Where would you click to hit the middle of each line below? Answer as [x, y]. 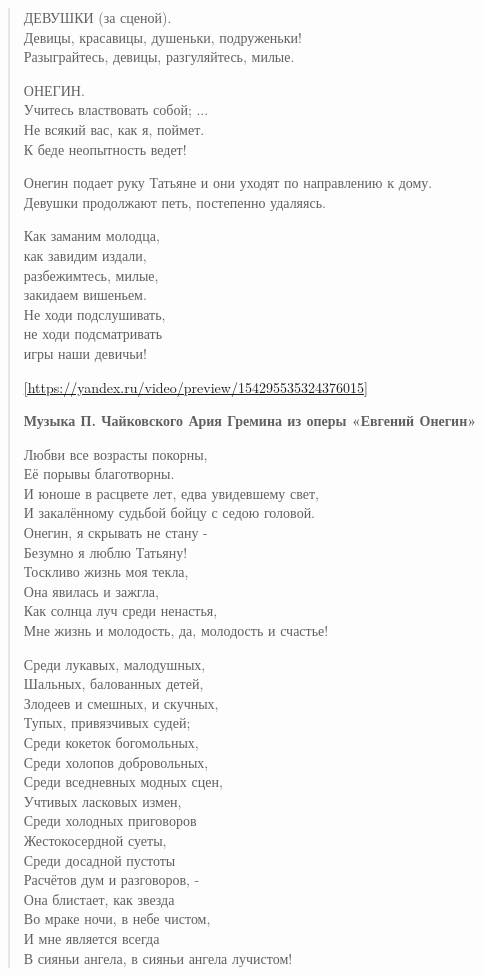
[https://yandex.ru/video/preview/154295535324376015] [195, 386]
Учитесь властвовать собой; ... [116, 109]
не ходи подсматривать [93, 333]
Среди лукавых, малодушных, [114, 663]
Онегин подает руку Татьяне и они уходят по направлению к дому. [228, 182]
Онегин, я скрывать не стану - [115, 532]
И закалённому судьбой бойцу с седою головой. [169, 512]
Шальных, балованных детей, [113, 683]
